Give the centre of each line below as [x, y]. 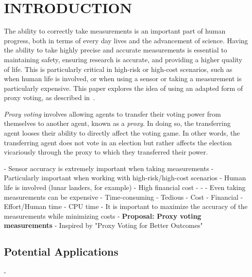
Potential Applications [61, 251]
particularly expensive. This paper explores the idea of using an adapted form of [124, 88]
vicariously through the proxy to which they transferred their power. [106, 152]
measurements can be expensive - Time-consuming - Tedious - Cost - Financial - [124, 197]
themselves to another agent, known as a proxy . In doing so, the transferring [117, 123]
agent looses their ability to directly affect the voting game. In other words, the [122, 133]
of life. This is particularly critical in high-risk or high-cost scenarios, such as [118, 69]
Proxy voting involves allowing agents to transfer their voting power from [112, 113]
